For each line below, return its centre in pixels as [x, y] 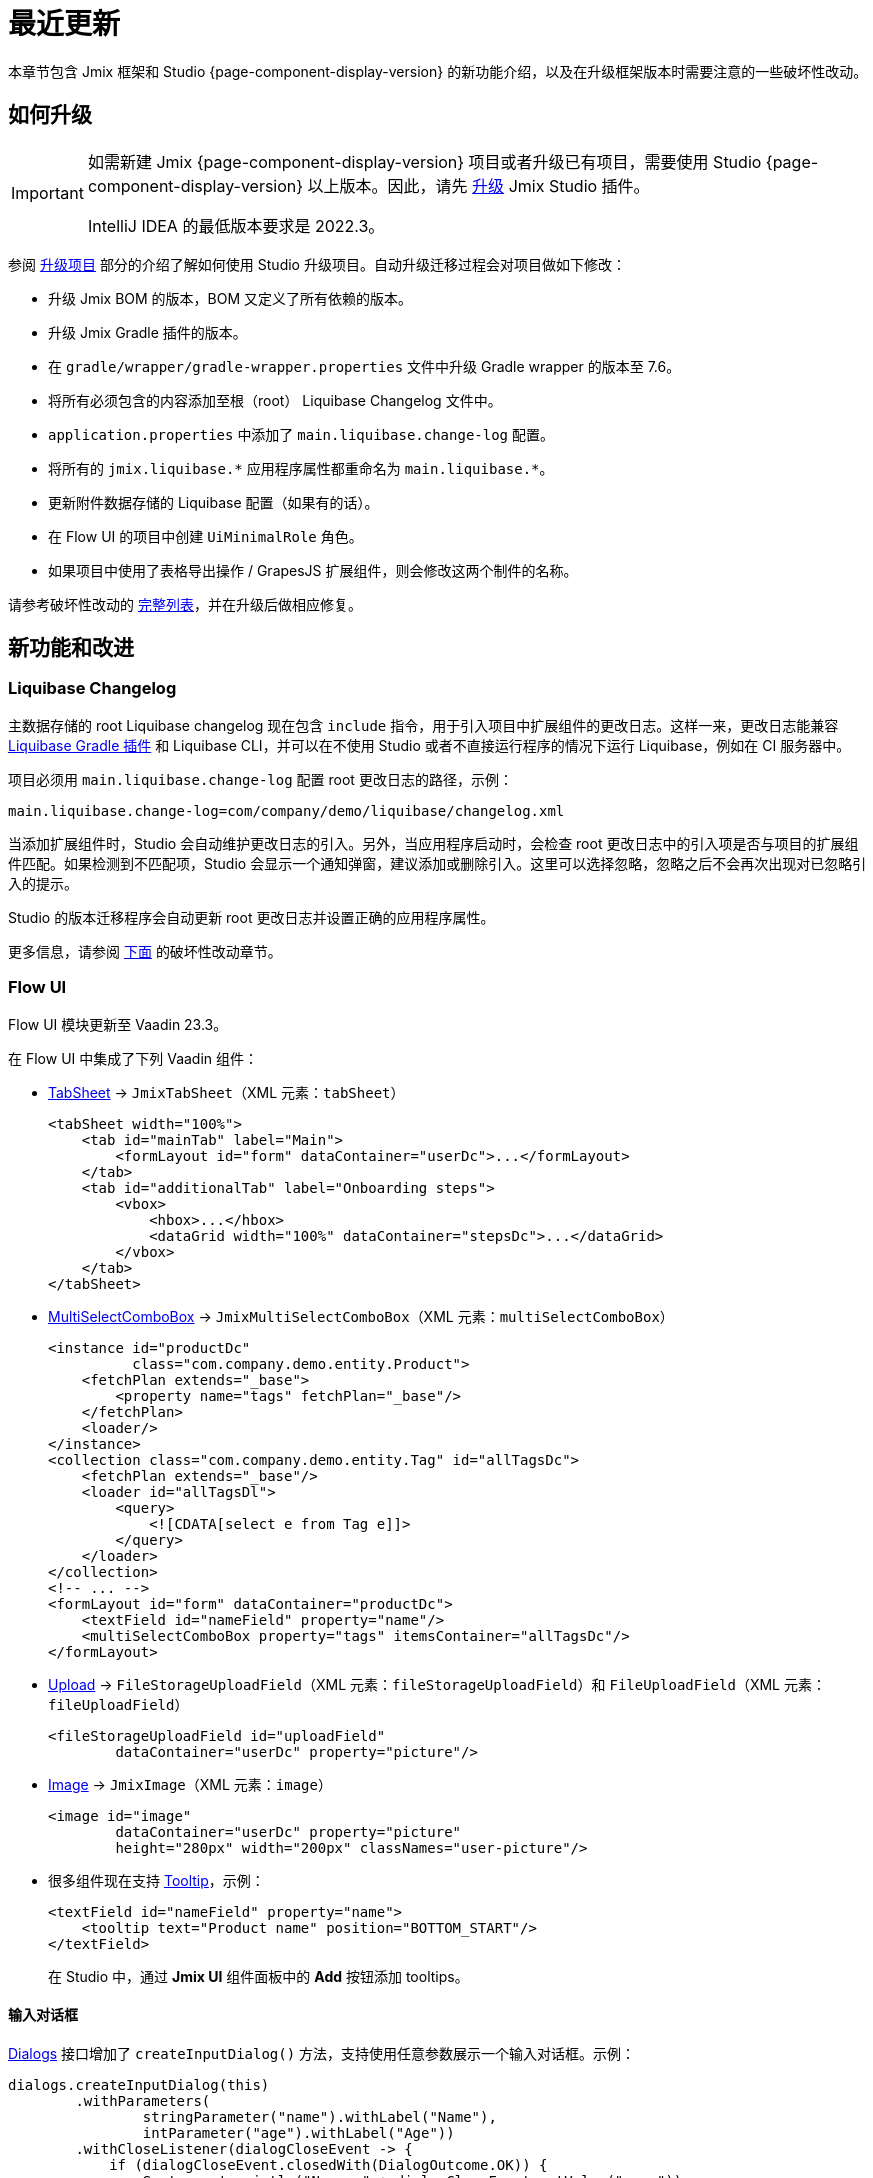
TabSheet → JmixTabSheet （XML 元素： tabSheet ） [226, 1092]
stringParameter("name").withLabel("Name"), [319, 2116]
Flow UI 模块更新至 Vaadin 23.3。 [118, 1024]
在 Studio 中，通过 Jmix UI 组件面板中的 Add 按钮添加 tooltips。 [258, 1976]
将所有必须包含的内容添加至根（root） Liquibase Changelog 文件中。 [275, 400]
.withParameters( [143, 2100]
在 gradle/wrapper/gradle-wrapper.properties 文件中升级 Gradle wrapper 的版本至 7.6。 [364, 366]
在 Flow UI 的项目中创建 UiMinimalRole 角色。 [205, 536]
